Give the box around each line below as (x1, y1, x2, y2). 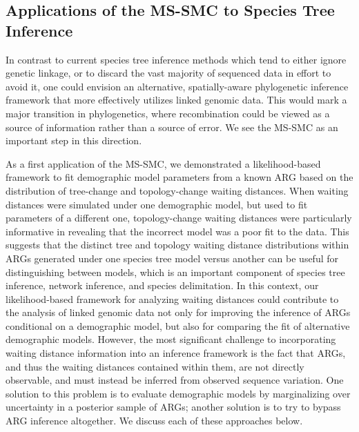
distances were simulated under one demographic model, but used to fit (6, 197, 308, 211)
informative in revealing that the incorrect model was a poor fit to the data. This (6, 224, 349, 238)
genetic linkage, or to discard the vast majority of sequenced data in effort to (6, 66, 331, 80)
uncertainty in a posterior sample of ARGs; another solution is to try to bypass (6, 400, 341, 414)
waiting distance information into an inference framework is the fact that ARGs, (6, 346, 346, 360)
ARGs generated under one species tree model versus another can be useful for (6, 251, 339, 265)
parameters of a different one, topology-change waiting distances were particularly (6, 210, 352, 225)
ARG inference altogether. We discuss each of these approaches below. (6, 413, 303, 428)
